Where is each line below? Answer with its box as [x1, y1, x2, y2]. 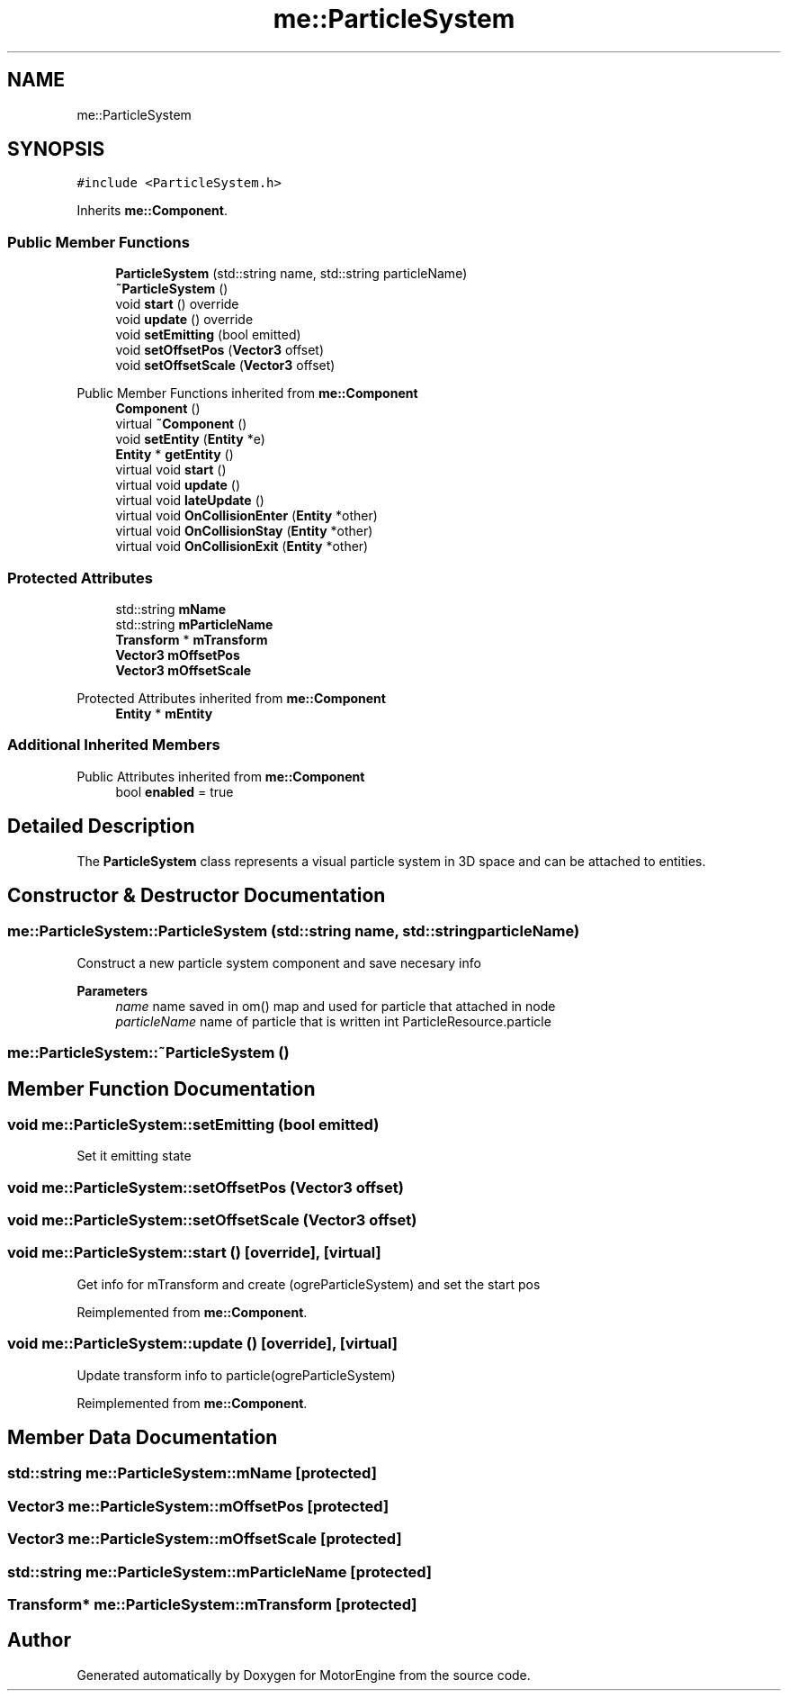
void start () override [115, 296, 239, 312]
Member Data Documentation [7, 1426, 278, 1450]
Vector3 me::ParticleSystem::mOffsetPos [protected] [7, 1496, 390, 1515]
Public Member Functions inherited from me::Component [76, 385, 418, 402]
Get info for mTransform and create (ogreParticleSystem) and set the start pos [76, 1276, 541, 1292]
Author [7, 1629, 71, 1652]
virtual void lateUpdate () [115, 492, 264, 509]
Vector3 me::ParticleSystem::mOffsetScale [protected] [7, 1530, 402, 1549]
